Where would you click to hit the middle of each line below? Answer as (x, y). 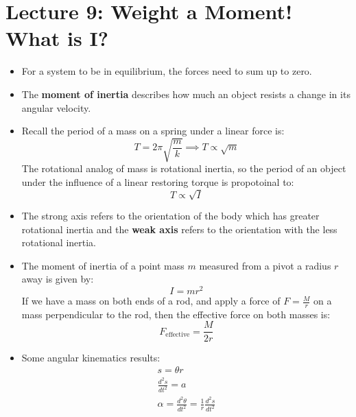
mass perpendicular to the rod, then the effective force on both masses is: (176, 314)
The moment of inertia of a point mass (103, 265)
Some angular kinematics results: (91, 357)
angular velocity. (56, 107)
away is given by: (58, 279)
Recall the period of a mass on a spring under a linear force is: (153, 131)
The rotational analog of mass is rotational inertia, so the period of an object (184, 168)
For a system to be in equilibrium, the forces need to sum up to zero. (167, 71)
